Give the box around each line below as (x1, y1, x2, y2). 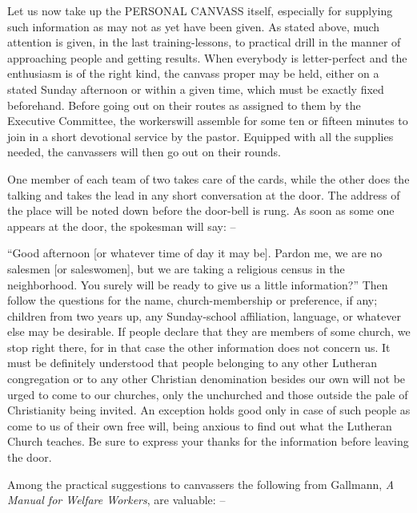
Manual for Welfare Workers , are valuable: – (7, 491, 226, 508)
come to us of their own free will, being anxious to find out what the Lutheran (7, 417, 392, 434)
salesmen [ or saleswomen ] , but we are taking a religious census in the (7, 260, 345, 277)
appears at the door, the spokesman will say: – (7, 217, 236, 234)
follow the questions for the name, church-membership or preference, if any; (7, 292, 378, 309)
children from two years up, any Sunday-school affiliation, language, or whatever (7, 307, 401, 324)
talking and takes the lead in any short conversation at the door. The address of (7, 186, 400, 203)
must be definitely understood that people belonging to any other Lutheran (7, 354, 378, 371)
